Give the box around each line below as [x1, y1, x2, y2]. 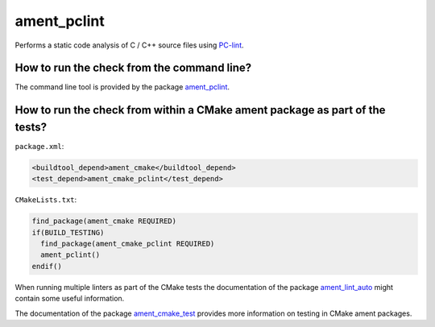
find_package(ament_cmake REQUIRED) [31, 217, 177, 226]
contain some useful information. [14, 294, 125, 304]
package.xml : [14, 141, 64, 151]
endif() [31, 262, 62, 271]
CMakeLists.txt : [14, 195, 77, 205]
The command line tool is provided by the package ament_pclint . [14, 82, 230, 92]
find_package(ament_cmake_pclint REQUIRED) [40, 239, 215, 249]
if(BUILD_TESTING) [31, 228, 105, 237]
